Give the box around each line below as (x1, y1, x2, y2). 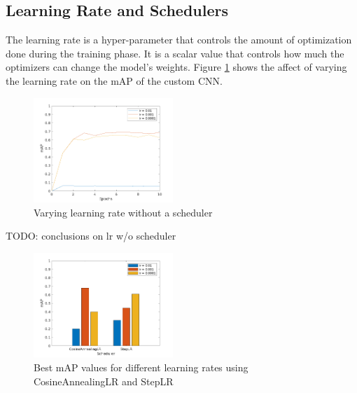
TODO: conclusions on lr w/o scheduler (6, 228, 176, 243)
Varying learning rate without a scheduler (34, 205, 213, 219)
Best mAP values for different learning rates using (34, 360, 248, 375)
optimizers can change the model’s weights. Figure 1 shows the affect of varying (6, 60, 347, 74)
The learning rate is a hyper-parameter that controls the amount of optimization (6, 32, 352, 47)
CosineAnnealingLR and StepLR (34, 373, 174, 388)
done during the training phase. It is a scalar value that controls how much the (6, 46, 344, 60)
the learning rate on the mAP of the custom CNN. (6, 73, 223, 88)
